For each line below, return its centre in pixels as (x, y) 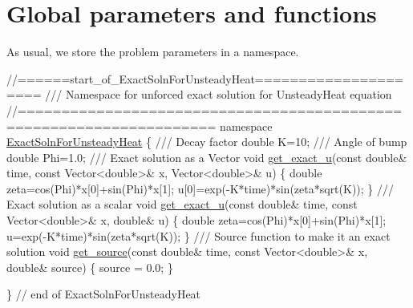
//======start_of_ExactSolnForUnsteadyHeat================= (205, 78)
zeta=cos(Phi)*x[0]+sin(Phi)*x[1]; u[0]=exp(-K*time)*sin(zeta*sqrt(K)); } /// (200, 188)
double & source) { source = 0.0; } (90, 267)
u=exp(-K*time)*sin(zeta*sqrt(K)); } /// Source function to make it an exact (198, 235)
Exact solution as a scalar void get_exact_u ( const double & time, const (182, 204)
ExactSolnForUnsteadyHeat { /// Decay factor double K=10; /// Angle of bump (207, 142)
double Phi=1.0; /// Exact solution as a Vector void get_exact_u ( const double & (207, 157)
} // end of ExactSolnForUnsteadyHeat (104, 294)
